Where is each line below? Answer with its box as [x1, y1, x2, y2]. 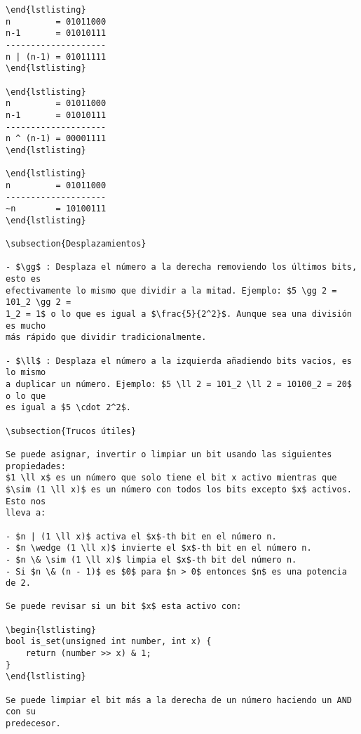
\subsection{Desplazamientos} [6, 239, 147, 249]
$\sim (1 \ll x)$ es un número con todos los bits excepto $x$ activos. [6, 484, 352, 494]
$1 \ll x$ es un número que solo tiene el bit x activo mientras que [6, 473, 337, 483]
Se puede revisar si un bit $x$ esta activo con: [6, 601, 242, 612]
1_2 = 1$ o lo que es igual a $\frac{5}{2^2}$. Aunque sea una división [6, 309, 352, 320]
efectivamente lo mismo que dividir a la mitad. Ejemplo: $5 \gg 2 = [6, 285, 337, 296]
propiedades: [6, 461, 66, 471]
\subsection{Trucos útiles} [6, 426, 137, 436]
